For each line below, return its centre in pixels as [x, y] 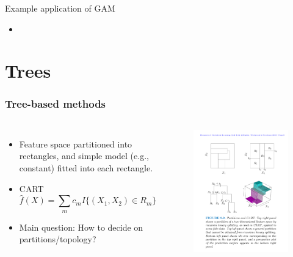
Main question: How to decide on [81, 227]
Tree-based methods [56, 104]
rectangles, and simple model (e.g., [84, 156]
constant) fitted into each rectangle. [86, 167]
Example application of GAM [60, 8]
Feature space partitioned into [76, 143]
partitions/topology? [58, 239]
